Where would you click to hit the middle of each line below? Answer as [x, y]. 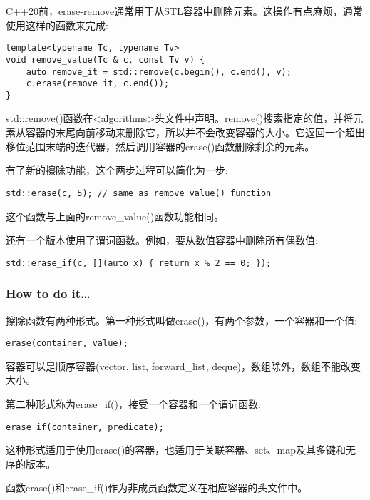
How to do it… [48, 294]
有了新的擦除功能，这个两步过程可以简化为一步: [117, 170]
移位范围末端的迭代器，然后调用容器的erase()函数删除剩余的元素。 [160, 146]
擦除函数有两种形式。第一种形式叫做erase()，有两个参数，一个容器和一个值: [182, 320]
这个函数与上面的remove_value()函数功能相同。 [115, 216]
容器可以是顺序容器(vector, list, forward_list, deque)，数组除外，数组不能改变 [184, 366]
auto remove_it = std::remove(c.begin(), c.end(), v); [159, 72]
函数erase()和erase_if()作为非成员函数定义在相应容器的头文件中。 [157, 488]
